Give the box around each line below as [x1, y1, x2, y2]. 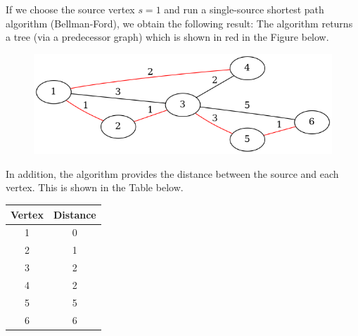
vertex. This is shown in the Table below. [6, 180, 184, 195]
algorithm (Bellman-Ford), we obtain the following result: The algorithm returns [6, 15, 353, 30]
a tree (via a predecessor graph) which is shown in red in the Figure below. [6, 30, 329, 44]
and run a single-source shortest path [164, 2, 324, 16]
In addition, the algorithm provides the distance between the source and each [6, 166, 339, 181]
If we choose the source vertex [6, 2, 135, 16]
